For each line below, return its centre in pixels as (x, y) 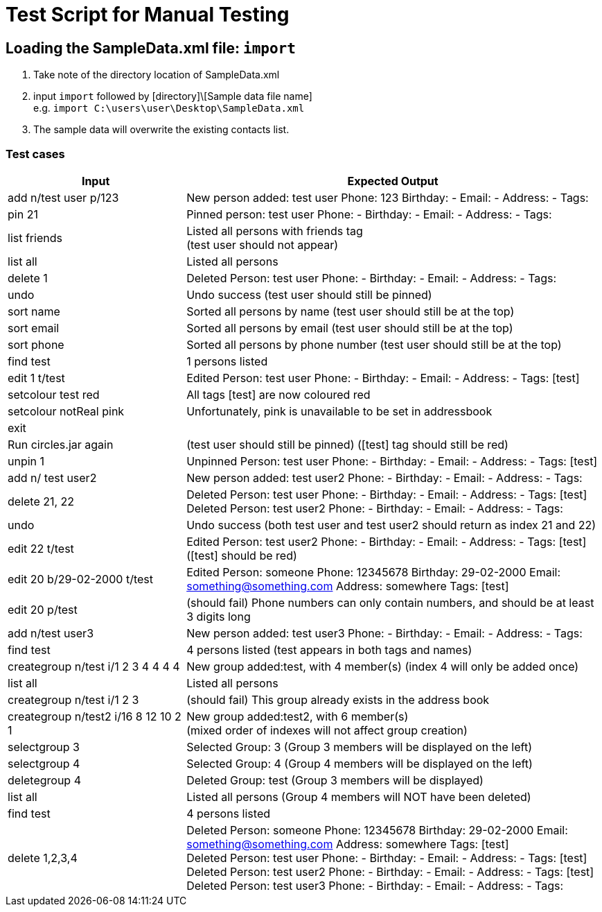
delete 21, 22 (41, 501)
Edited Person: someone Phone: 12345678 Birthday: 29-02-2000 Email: (373, 572)
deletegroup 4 (44, 780)
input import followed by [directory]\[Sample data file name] (173, 96)
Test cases (35, 154)
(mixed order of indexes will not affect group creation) (327, 730)
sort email (34, 328)
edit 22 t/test (41, 548)
